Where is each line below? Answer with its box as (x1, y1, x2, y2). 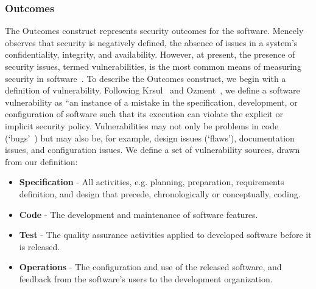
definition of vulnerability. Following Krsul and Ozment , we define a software (5, 84, 300, 97)
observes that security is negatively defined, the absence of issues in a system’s (5, 36, 298, 49)
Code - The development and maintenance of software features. (19, 208, 258, 220)
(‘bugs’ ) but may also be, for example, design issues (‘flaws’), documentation (5, 131, 295, 144)
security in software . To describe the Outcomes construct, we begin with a (5, 72, 286, 84)
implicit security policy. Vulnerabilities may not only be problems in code (5, 119, 279, 132)
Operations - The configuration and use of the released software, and (19, 260, 282, 273)
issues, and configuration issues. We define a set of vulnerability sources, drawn (5, 143, 300, 156)
